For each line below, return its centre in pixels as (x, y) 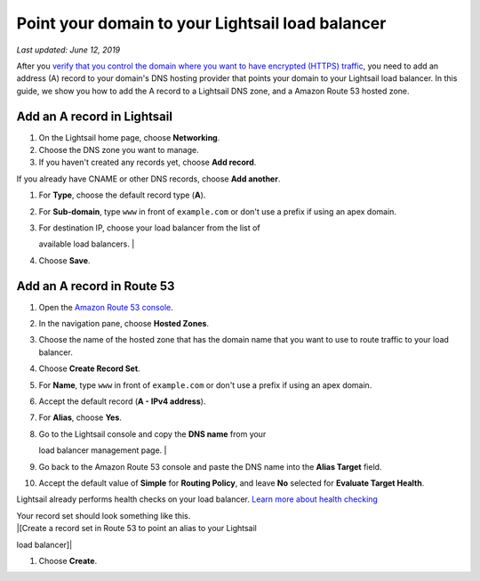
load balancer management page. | (103, 450)
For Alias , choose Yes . (80, 417)
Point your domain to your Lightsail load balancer (201, 23)
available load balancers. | (87, 244)
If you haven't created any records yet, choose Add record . (148, 162)
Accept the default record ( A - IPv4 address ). (122, 401)
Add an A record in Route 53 (96, 286)
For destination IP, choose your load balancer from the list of (150, 228)
